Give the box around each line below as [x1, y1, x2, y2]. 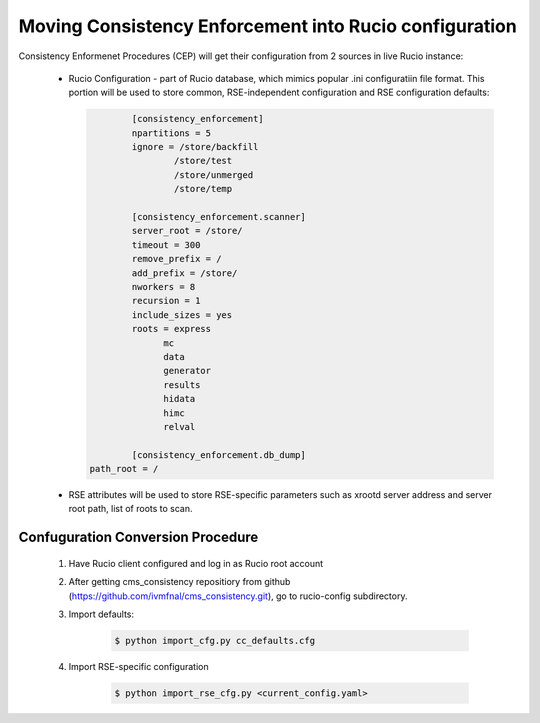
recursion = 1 [131, 295, 201, 307]
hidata [163, 393, 196, 405]
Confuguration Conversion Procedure [18, 529, 259, 546]
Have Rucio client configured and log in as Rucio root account [68, 557, 324, 569]
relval [163, 421, 196, 432]
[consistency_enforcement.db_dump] [131, 449, 307, 460]
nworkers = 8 [131, 281, 196, 292]
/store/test [173, 155, 233, 167]
